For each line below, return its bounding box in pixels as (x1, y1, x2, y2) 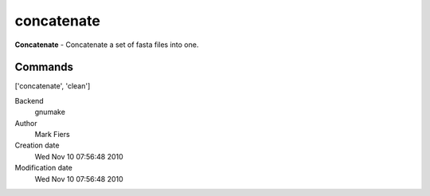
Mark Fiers (34, 130, 71, 139)
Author (14, 118, 37, 127)
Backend (14, 96, 44, 105)
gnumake (34, 108, 65, 117)
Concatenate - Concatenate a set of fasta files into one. (14, 40, 199, 49)
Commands (14, 61, 74, 74)
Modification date (14, 163, 73, 173)
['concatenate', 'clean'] (14, 81, 91, 91)
